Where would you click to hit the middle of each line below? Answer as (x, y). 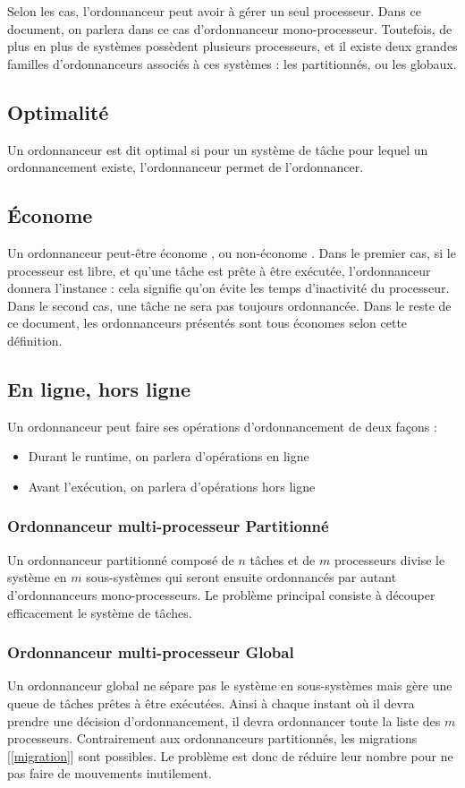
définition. (35, 340)
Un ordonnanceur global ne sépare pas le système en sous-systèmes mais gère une (230, 685)
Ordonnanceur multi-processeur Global (151, 652)
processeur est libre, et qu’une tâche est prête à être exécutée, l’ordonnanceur (219, 270)
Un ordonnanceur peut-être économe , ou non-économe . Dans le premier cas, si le (232, 252)
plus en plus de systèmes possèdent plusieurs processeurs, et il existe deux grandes (232, 46)
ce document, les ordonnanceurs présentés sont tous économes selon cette (207, 323)
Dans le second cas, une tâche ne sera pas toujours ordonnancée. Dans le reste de (229, 305)
